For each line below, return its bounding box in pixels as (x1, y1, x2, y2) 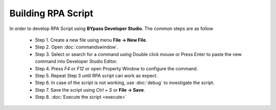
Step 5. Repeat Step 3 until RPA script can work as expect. (35, 72, 158, 78)
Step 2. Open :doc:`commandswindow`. (35, 44, 119, 50)
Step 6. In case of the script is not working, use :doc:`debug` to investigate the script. (35, 79, 215, 86)
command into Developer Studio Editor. (35, 59, 118, 65)
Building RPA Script (9, 8, 94, 19)
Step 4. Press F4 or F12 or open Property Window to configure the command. (35, 65, 198, 71)
